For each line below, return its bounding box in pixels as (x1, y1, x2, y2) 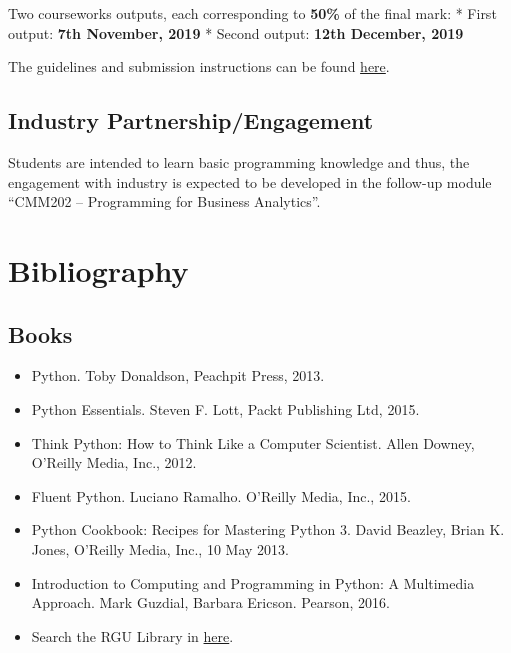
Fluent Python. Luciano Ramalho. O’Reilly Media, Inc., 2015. (31, 485, 411, 506)
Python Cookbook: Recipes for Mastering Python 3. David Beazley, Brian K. (31, 519, 505, 540)
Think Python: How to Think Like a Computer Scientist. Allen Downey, (31, 432, 475, 453)
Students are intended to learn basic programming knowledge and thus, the (8, 151, 470, 172)
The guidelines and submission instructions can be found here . (8, 56, 390, 77)
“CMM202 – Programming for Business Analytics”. (8, 191, 321, 212)
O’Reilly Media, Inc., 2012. (31, 452, 197, 473)
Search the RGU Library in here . (31, 625, 234, 646)
